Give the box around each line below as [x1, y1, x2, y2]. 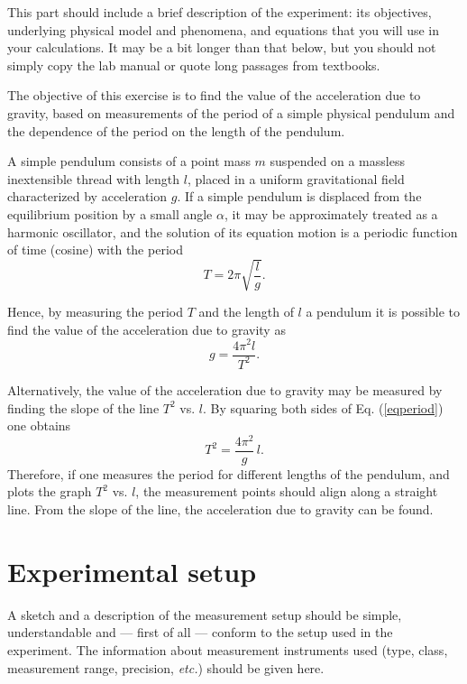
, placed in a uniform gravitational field [187, 169, 405, 188]
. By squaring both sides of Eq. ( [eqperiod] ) [202, 398, 444, 417]
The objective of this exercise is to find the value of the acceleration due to [7, 86, 421, 105]
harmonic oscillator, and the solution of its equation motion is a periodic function [7, 222, 458, 241]
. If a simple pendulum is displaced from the [177, 187, 422, 206]
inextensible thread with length [7, 169, 180, 188]
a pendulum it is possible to [306, 302, 461, 321]
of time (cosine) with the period [7, 240, 183, 259]
